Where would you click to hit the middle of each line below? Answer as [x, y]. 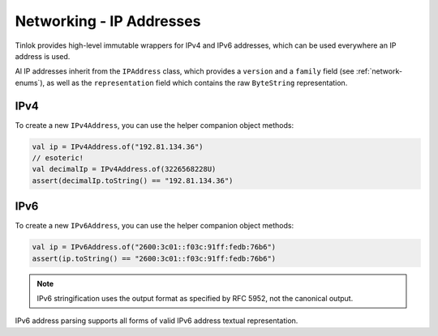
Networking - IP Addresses [108, 21]
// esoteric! [58, 158]
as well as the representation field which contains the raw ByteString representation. [197, 83]
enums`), [30, 83]
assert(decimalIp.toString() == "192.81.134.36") [133, 181]
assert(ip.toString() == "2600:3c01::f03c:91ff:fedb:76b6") [154, 258]
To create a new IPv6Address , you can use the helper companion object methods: [155, 226]
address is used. [43, 56]
